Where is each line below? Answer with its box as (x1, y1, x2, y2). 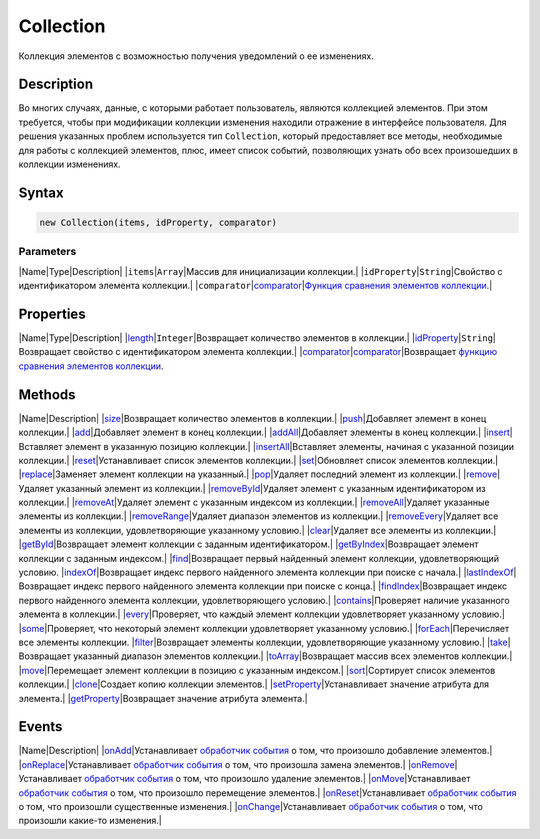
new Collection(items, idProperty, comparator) (39, 217, 277, 229)
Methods (18, 386, 76, 403)
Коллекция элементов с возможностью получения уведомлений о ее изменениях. (18, 50, 374, 62)
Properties (18, 305, 86, 322)
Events (18, 718, 63, 735)
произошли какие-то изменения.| (18, 815, 162, 827)
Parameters (18, 245, 77, 259)
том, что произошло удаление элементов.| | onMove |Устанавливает (183, 773, 471, 785)
